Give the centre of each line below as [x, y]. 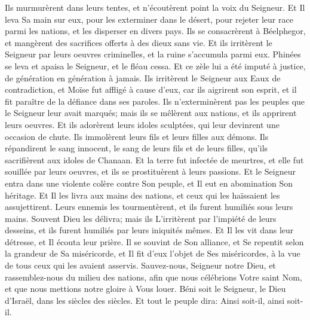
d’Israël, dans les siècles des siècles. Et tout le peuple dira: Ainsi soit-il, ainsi [145, 300]
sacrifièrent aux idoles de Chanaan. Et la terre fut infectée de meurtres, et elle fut [154, 159]
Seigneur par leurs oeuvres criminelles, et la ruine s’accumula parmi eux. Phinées [153, 54]
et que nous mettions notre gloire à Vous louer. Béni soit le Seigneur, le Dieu [145, 289]
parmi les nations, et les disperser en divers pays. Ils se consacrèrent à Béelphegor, [155, 31]
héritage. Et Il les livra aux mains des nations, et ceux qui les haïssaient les [142, 195]
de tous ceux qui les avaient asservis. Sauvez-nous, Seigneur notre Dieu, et [140, 265]
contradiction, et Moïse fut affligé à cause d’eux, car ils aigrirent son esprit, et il [151, 89]
